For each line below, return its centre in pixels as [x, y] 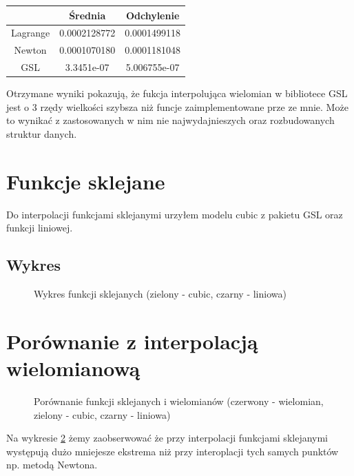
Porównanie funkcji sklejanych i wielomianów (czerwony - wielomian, [179, 401]
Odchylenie [153, 15]
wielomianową [73, 368]
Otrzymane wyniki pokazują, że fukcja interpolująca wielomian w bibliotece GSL [177, 93]
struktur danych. [42, 133]
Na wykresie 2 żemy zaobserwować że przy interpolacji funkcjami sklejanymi [167, 438]
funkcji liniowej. [40, 228]
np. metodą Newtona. [52, 465]
